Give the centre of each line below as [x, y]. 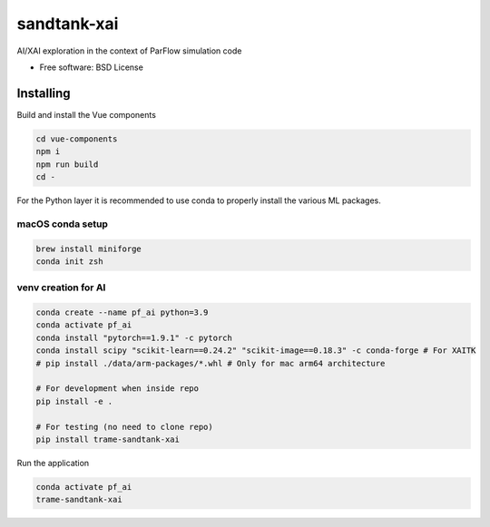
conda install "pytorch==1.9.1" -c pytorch [134, 337]
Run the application [53, 463]
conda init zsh [69, 261]
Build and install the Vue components [86, 114]
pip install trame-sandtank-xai [108, 439]
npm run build [67, 164]
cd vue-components [77, 139]
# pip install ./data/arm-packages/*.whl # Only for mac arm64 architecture [211, 363]
